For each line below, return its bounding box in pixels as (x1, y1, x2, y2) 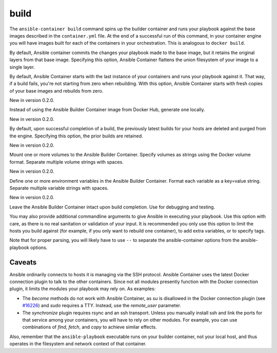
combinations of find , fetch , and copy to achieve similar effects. (22, 324, 157, 330)
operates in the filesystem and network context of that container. (9, 341, 147, 347)
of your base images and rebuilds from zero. (9, 87, 104, 94)
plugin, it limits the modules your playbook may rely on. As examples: (9, 286, 156, 292)
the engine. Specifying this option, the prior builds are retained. (9, 133, 143, 139)
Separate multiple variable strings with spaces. (9, 185, 109, 191)
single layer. (9, 64, 35, 70)
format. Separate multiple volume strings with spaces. (9, 158, 124, 165)
